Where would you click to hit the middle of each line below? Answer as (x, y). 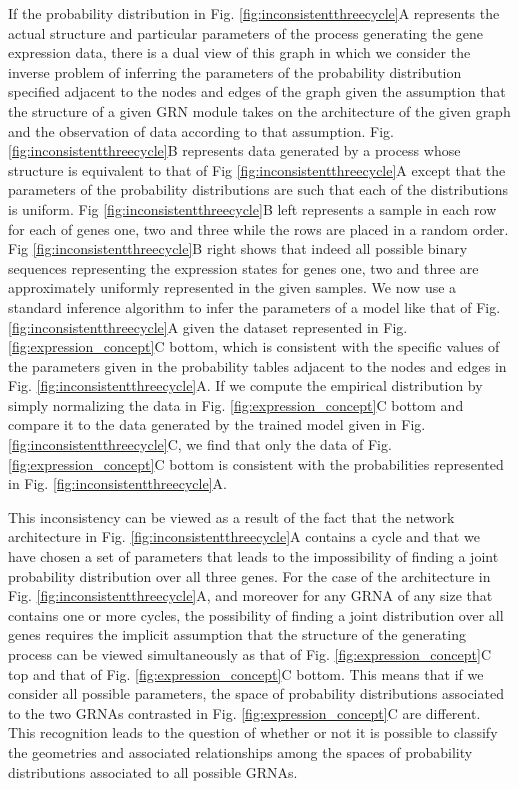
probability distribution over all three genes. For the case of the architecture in (249, 575)
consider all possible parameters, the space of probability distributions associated (256, 693)
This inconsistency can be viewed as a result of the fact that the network (231, 516)
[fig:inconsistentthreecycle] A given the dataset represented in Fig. (208, 326)
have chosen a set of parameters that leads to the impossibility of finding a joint (253, 556)
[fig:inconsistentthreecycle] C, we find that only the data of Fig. (200, 444)
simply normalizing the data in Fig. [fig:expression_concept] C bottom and (236, 404)
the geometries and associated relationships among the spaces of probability (240, 751)
